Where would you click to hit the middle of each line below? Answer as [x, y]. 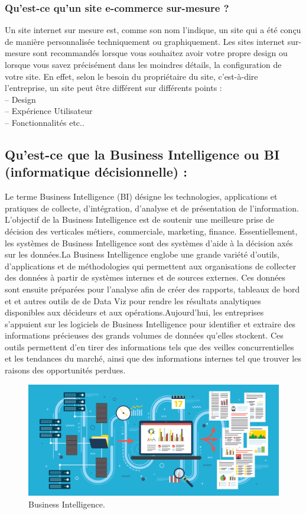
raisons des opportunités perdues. [65, 370]
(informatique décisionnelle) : [96, 172]
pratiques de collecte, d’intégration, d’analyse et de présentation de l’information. [152, 208]
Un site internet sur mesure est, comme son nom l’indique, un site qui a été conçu [153, 30]
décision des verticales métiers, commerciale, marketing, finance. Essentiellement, [151, 231]
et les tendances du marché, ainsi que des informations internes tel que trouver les [153, 358]
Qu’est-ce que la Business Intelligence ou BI [142, 154]
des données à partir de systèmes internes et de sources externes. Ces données [145, 277]
